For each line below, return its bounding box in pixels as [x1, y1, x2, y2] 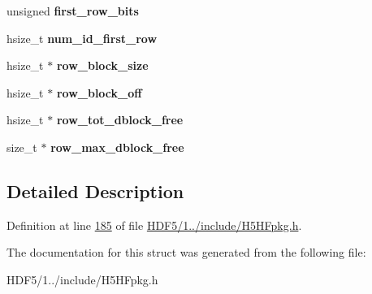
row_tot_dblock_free [56, 111, 184, 128]
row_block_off [56, 84, 142, 101]
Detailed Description [6, 178, 184, 203]
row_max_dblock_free [50, 138, 184, 155]
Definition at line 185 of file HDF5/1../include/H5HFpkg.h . [6, 216, 302, 233]
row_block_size [56, 57, 149, 74]
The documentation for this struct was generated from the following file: [6, 244, 366, 261]
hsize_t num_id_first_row [6, 29, 158, 46]
